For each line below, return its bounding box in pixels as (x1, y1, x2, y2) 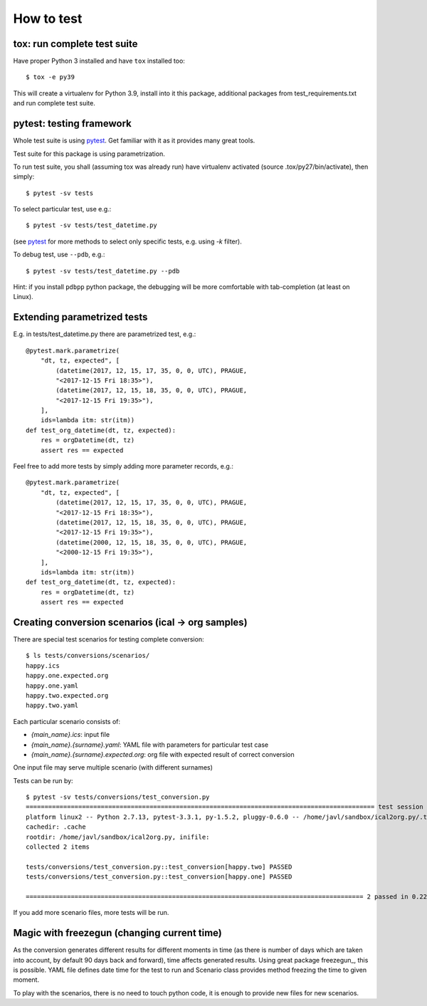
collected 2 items (26, 843, 90, 851)
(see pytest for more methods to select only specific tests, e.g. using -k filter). (13, 237, 242, 246)
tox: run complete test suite (13, 38, 138, 50)
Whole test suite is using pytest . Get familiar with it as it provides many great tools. (13, 136, 255, 145)
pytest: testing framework (13, 117, 132, 130)
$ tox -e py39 (26, 73, 75, 81)
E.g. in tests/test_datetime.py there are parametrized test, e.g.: (13, 330, 196, 338)
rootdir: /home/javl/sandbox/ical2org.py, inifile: (26, 833, 210, 841)
